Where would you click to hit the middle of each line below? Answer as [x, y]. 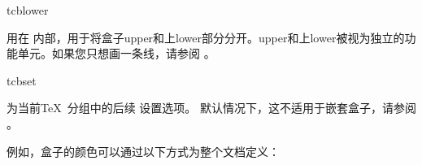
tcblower [28, 10]
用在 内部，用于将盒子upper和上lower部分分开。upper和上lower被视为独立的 [206, 37]
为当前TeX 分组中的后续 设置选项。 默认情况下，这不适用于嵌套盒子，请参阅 [211, 108]
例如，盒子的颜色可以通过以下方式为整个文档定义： [143, 151]
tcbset [22, 80]
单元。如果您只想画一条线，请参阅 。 [116, 53]
